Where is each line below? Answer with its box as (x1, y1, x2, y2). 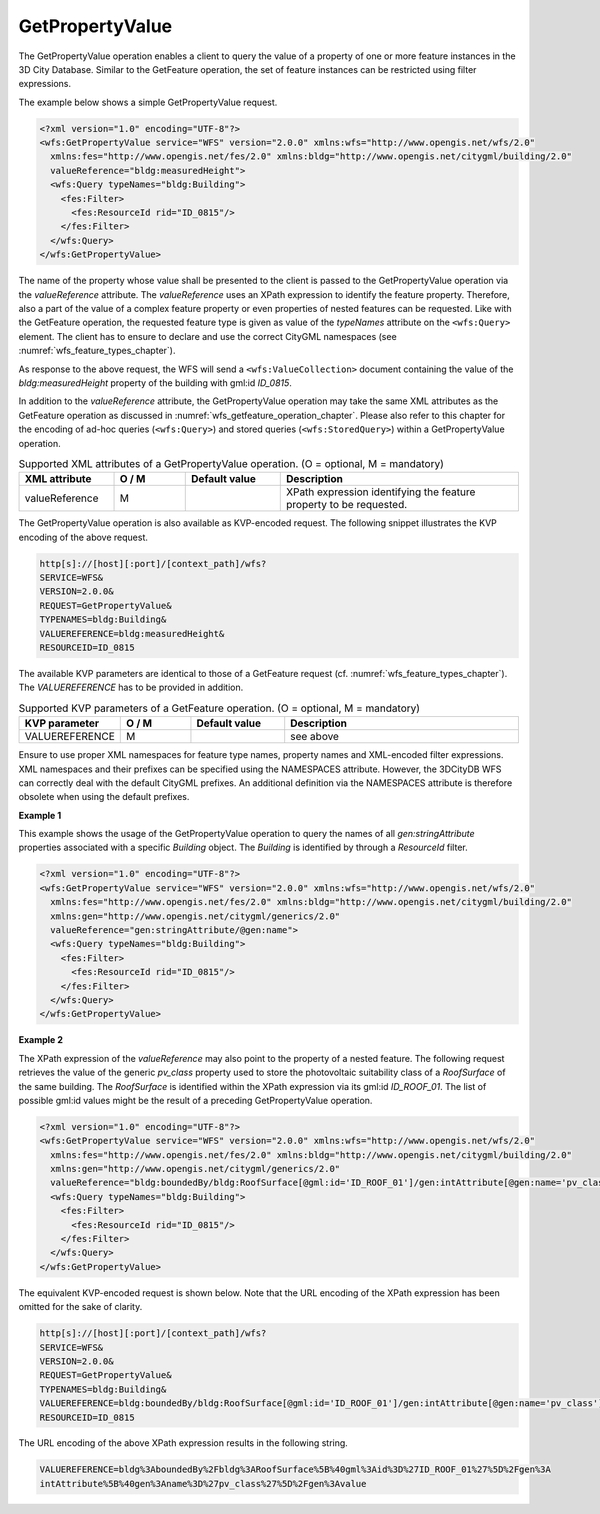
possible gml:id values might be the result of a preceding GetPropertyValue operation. (18, 1094, 373, 1106)
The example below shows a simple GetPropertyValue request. (18, 96, 278, 108)
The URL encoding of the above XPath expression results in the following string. (18, 1437, 349, 1449)
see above (290, 730, 340, 744)
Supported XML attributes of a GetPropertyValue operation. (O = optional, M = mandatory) (18, 457, 445, 471)
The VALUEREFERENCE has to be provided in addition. (18, 681, 244, 694)
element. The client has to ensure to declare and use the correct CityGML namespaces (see (18, 330, 397, 342)
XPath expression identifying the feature (286, 485, 476, 499)
